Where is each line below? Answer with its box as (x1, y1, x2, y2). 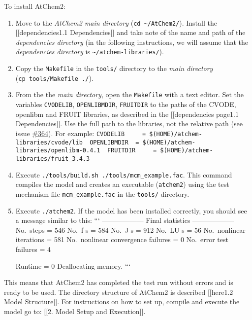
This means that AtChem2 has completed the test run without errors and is (4, 277, 233, 287)
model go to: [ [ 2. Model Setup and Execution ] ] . (4, 306, 146, 316)
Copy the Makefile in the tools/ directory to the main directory (15, 63, 213, 73)
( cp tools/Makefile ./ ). (15, 72, 94, 83)
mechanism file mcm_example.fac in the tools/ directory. (15, 188, 189, 199)
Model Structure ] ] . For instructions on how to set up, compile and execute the (4, 296, 240, 307)
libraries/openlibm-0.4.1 (15, 147, 100, 154)
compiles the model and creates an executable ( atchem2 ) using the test (15, 179, 229, 189)
